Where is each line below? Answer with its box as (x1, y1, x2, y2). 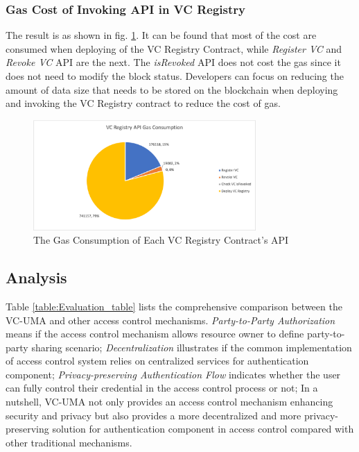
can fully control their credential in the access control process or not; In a (6, 380, 318, 395)
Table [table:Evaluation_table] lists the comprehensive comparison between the (6, 299, 342, 313)
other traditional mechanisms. (6, 435, 132, 449)
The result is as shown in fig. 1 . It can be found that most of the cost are (6, 28, 317, 42)
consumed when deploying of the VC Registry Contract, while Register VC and (6, 41, 342, 56)
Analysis (6, 267, 67, 288)
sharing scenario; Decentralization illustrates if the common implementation (31, 340, 352, 354)
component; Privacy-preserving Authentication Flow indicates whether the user (6, 367, 341, 381)
